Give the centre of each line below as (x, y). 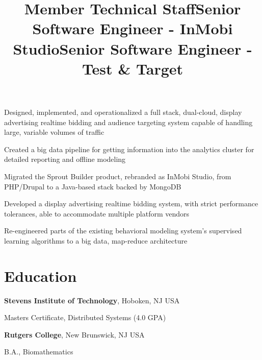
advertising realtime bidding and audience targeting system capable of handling (128, 122)
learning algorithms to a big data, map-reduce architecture (96, 240)
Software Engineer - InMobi (133, 28)
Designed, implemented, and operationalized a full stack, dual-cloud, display (123, 112)
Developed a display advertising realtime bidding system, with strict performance (131, 203)
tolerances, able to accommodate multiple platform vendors (97, 213)
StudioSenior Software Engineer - (133, 48)
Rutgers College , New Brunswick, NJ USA (74, 334)
